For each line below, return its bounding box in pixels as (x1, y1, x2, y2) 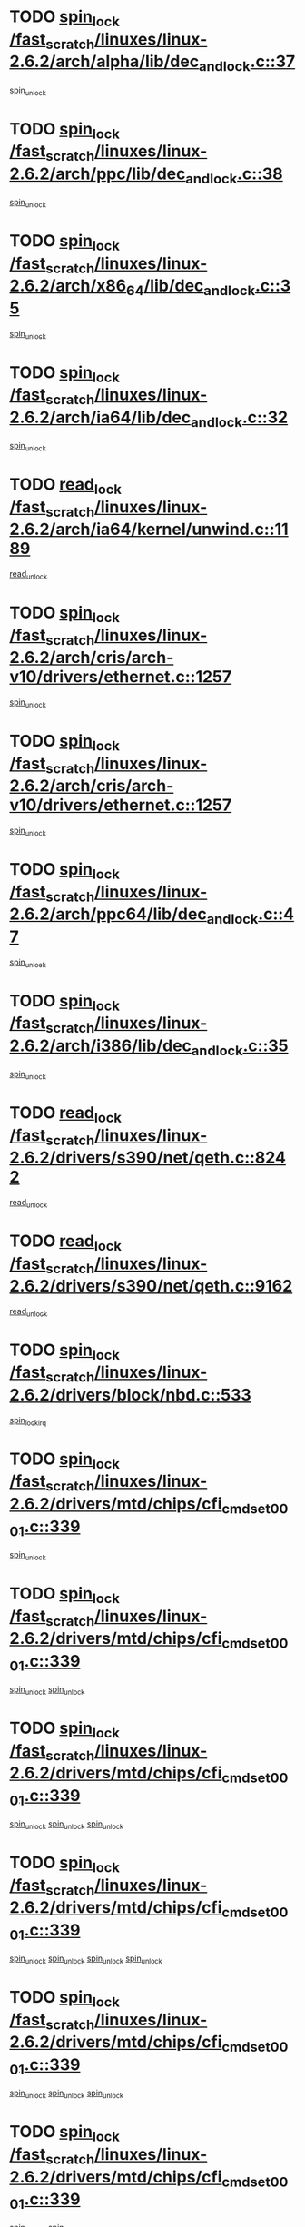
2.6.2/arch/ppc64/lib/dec (9, 904, 207, 925)
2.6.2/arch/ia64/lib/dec (9, 407, 192, 428)
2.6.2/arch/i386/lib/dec (9, 1035, 192, 1055)
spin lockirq (9, 1414, 47, 1428)
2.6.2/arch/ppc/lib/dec (9, 163, 186, 183)
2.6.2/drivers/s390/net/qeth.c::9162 (9, 1276, 293, 1296)
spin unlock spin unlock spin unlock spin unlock (9, 1953, 162, 1966)
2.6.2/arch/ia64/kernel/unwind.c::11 (9, 520, 289, 539)
